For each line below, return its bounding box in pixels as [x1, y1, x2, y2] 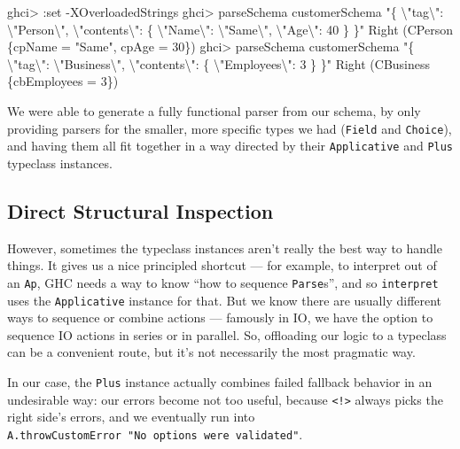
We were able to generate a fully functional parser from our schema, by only [7, 101, 421, 120]
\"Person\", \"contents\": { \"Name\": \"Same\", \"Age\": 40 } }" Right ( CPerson [7, 19, 453, 38]
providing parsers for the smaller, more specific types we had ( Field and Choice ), [7, 119, 452, 137]
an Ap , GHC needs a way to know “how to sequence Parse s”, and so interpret [7, 273, 439, 291]
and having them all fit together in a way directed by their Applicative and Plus [7, 136, 454, 155]
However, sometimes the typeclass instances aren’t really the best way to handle [7, 238, 442, 257]
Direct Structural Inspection [7, 197, 274, 224]
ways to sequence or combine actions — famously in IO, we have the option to [7, 308, 433, 327]
